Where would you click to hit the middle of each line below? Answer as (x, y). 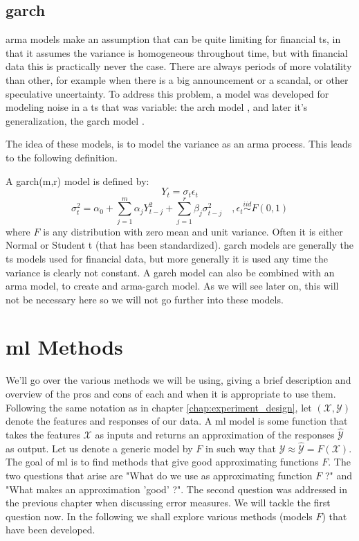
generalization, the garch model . (75, 120)
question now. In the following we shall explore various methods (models (159, 516)
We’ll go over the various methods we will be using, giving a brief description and (178, 380)
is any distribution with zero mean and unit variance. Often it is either (193, 231)
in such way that (240, 448)
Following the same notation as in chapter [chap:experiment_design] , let (159, 407)
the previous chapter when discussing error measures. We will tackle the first (168, 503)
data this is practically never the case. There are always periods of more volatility (179, 66)
